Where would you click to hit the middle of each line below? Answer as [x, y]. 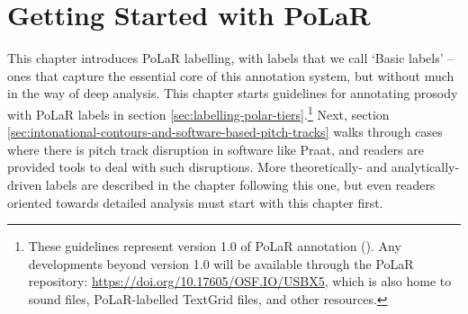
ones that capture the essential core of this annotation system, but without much [231, 75]
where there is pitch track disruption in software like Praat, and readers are [216, 149]
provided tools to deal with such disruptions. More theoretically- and [198, 167]
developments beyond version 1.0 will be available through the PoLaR [221, 263]
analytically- [425, 167]
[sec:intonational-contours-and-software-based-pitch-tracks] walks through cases [225, 132]
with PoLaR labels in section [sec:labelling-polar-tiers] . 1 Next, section [198, 112]
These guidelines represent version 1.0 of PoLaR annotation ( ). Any [215, 246]
